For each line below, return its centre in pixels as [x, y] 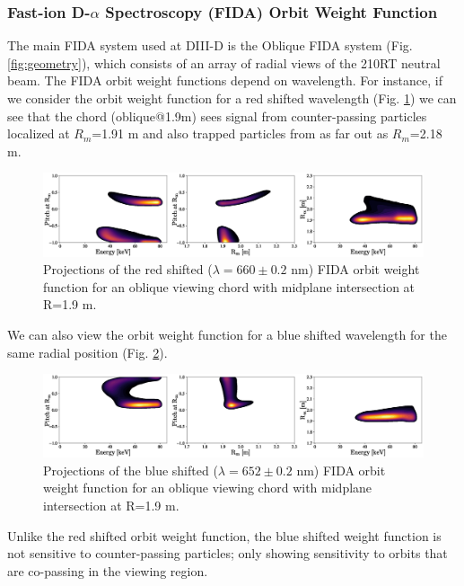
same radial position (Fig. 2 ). [88, 352]
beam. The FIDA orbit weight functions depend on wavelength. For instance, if [225, 80]
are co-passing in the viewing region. [108, 570]
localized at [39, 133]
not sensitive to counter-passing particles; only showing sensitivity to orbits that [228, 553]
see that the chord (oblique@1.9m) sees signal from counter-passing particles [217, 115]
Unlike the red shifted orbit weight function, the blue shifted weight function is [224, 535]
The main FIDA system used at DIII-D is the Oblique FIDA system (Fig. [210, 45]
